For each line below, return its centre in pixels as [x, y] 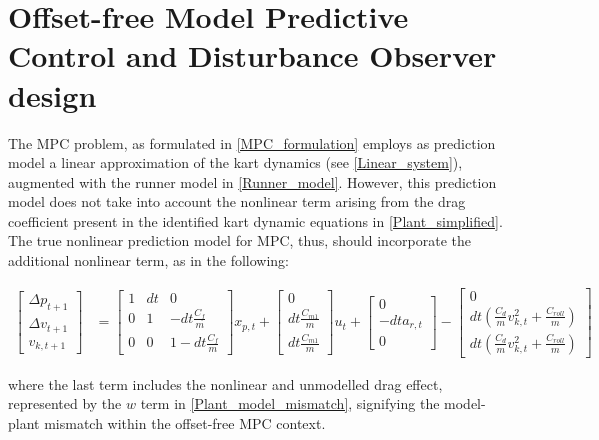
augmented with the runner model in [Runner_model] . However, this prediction [252, 181]
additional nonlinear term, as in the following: [148, 260]
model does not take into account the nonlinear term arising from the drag [237, 201]
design [52, 94]
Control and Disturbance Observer [252, 55]
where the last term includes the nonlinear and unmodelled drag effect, [225, 383]
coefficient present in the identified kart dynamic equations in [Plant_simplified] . [255, 220]
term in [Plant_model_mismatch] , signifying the [290, 403]
